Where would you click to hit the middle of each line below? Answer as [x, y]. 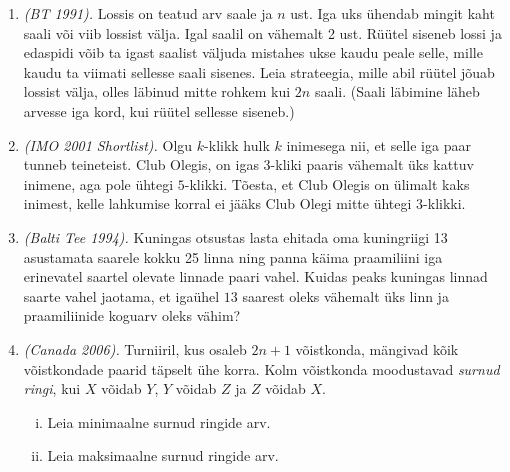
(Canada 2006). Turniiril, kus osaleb [135, 348]
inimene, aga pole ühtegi [98, 183]
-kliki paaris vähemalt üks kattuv [372, 164]
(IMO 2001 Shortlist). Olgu [108, 144]
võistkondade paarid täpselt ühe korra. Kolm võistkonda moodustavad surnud [261, 368]
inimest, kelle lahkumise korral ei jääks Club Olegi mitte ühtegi [217, 203]
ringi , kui [52, 388]
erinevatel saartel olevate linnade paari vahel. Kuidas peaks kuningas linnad [255, 276]
